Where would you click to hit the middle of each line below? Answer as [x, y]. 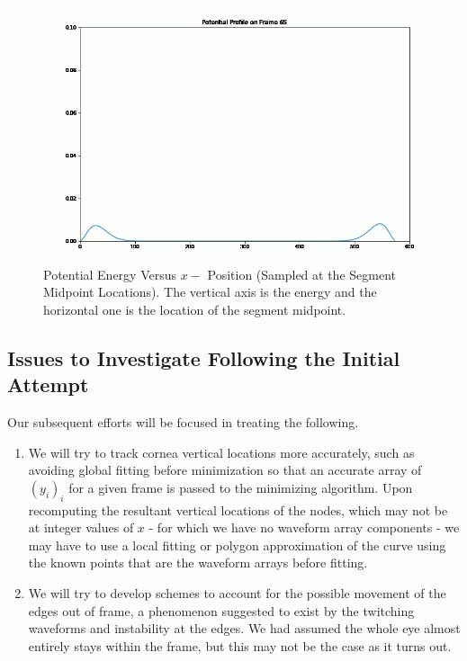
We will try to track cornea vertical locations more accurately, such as [221, 452]
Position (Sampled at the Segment [301, 274]
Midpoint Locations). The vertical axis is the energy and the [210, 292]
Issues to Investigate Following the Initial [204, 357]
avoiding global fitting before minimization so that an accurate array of [225, 470]
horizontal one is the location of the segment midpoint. [195, 309]
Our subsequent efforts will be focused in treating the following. [183, 421]
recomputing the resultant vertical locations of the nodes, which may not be [238, 509]
